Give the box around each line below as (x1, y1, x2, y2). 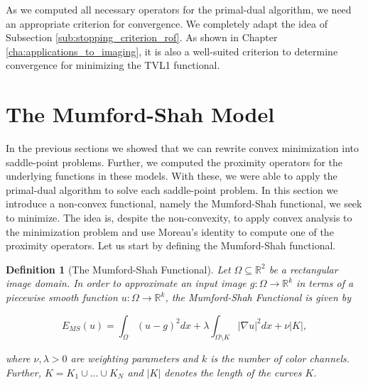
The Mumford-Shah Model (6, 99, 275, 129)
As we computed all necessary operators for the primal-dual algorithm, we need (6, 2, 352, 16)
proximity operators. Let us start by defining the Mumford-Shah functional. (6, 238, 336, 253)
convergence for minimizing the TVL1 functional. (6, 58, 220, 72)
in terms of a (296, 276, 354, 291)
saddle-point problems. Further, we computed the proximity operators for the (6, 154, 343, 169)
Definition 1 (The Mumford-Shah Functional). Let (6, 261, 231, 276)
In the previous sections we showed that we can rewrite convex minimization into (6, 141, 359, 156)
